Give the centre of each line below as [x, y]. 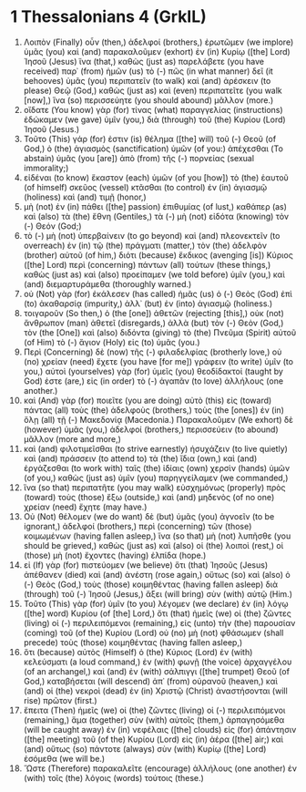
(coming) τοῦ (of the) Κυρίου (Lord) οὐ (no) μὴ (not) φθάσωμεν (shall [153, 633]
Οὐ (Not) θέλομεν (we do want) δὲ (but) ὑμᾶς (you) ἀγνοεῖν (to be [149, 516]
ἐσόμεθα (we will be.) [64, 758]
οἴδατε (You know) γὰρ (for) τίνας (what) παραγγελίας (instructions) [153, 109]
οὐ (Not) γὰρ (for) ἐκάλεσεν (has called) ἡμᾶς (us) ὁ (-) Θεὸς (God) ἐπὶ [158, 293]
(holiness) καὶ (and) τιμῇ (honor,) [85, 197]
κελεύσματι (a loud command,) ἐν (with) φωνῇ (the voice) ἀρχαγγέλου [158, 662]
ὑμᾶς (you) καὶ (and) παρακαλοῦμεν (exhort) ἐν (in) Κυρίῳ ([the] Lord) [157, 51]
